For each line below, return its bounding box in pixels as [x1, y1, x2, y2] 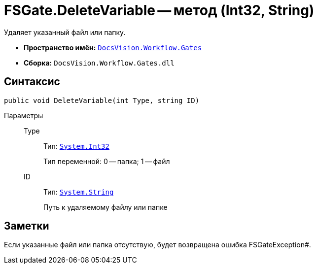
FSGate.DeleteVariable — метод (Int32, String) [4, 2, 315, 19]
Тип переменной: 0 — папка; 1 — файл [43, 157, 170, 166]
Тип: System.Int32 [43, 141, 109, 150]
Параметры [4, 111, 43, 120]
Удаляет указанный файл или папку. [4, 28, 126, 36]
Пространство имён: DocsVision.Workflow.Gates [24, 43, 202, 52]
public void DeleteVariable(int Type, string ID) [4, 96, 200, 104]
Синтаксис [4, 75, 60, 88]
